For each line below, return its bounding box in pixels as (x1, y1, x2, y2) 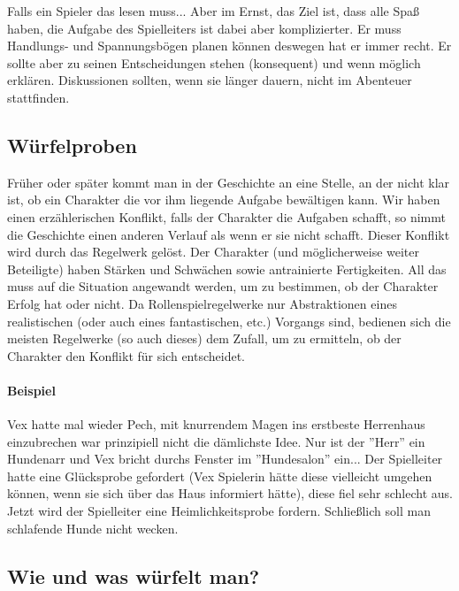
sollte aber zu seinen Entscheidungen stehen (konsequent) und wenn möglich (7, 53, 421, 72)
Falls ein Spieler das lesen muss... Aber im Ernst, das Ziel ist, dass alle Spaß (7, 2, 419, 19)
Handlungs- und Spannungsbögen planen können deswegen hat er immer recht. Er (7, 36, 452, 55)
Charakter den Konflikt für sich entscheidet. (7, 346, 246, 365)
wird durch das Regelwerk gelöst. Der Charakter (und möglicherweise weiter (7, 242, 420, 261)
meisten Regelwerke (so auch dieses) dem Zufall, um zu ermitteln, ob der (7, 329, 402, 348)
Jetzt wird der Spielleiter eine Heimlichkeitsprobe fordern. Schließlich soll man (7, 502, 431, 520)
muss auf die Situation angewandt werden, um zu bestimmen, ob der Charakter (7, 277, 439, 295)
